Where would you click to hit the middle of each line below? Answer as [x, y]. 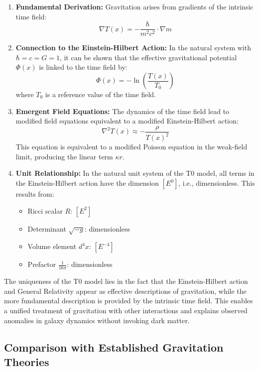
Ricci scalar [45, 210]
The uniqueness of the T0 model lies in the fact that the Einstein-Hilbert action [126, 281]
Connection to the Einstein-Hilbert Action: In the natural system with [133, 48]
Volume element [52, 246]
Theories [27, 361]
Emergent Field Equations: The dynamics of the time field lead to [123, 111]
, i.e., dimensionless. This [217, 183]
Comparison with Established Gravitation [114, 347]
